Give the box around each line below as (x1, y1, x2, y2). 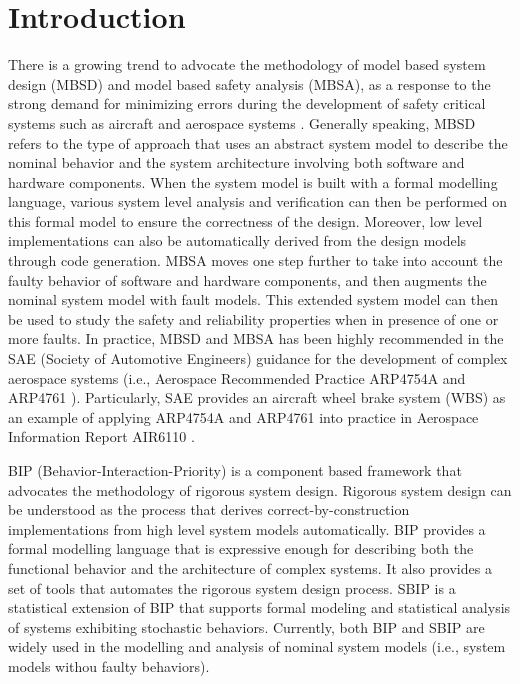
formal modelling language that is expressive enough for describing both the (8, 538, 474, 559)
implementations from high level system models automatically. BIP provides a (8, 518, 486, 539)
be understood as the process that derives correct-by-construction (8, 499, 410, 520)
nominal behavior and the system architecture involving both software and (8, 152, 465, 173)
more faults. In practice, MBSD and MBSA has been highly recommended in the (8, 328, 504, 349)
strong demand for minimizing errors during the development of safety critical (8, 93, 486, 114)
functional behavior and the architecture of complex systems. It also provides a (8, 557, 492, 578)
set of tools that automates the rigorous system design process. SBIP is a (8, 577, 456, 598)
